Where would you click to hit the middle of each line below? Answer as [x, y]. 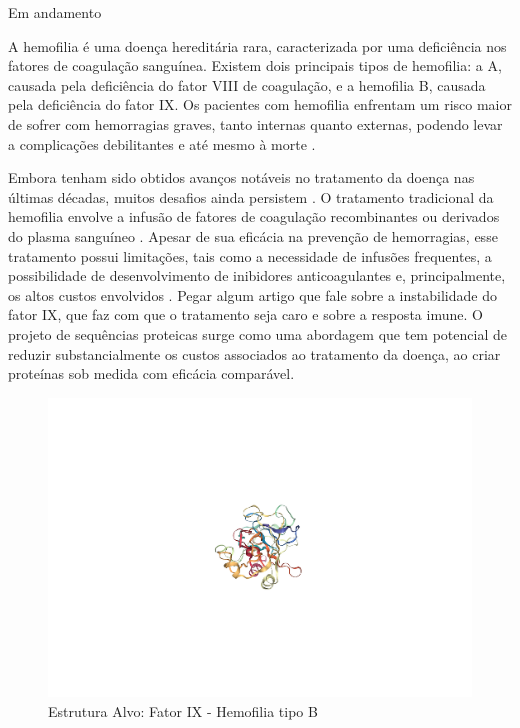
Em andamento [55, 12]
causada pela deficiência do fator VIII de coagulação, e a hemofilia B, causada [247, 84]
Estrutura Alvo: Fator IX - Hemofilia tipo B [183, 710]
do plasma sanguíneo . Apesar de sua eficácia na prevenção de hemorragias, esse [253, 235]
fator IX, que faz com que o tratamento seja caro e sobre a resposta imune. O [245, 314]
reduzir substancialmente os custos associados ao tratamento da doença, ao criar [254, 353]
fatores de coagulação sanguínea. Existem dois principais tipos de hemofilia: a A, [255, 65]
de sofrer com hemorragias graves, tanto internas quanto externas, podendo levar [255, 123]
